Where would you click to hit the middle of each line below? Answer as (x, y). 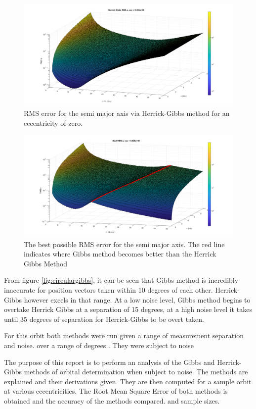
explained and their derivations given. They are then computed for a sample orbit (128, 381)
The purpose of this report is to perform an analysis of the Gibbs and (109, 362)
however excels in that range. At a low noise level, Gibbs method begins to (137, 299)
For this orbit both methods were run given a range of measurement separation (124, 335)
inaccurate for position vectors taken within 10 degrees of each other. (108, 289)
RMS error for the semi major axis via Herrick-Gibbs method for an (127, 113)
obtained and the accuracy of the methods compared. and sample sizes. (112, 400)
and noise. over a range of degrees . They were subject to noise (99, 345)
